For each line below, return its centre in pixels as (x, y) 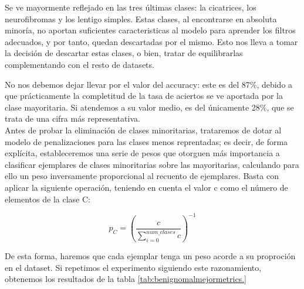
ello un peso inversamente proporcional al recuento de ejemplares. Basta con (142, 176)
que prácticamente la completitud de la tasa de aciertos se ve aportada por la (144, 96)
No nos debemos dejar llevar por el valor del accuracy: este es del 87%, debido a (149, 84)
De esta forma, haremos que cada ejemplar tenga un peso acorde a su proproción (150, 256)
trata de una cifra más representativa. (72, 118)
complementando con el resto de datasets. (80, 64)
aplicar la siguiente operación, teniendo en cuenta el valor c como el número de (146, 187)
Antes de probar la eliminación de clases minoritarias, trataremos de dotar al (143, 130)
